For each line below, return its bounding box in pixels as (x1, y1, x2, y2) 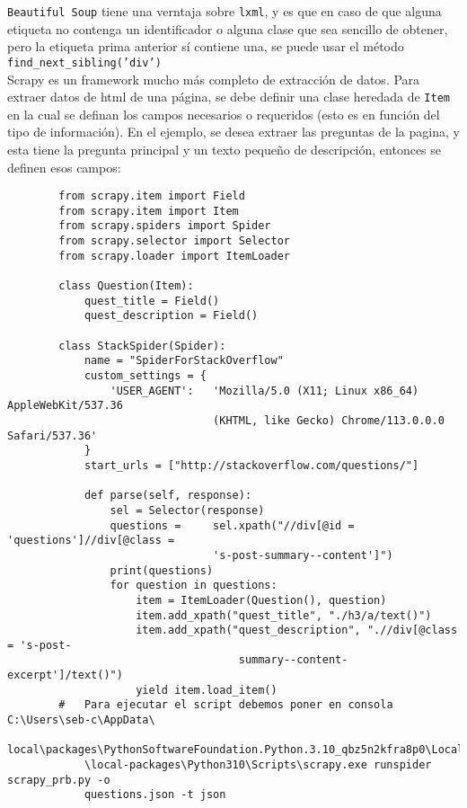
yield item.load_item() (136, 683, 278, 697)
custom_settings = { (84, 369, 207, 382)
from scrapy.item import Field (58, 190, 245, 203)
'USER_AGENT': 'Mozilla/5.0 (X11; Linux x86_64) (110, 384, 419, 397)
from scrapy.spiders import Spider (58, 219, 271, 233)
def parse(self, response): (84, 489, 252, 502)
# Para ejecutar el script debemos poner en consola (58, 698, 393, 712)
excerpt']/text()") (7, 669, 123, 682)
